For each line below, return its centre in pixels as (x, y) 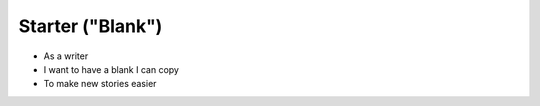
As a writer (66, 56)
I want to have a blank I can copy (111, 69)
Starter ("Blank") (90, 26)
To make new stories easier (100, 84)
